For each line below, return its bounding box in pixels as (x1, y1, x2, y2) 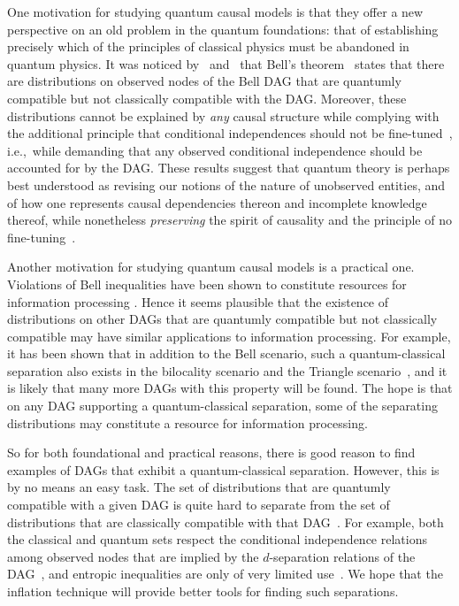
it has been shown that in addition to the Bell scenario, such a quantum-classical (7, 344, 446, 363)
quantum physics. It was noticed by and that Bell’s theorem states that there (7, 54, 445, 73)
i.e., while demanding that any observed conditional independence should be (7, 141, 423, 159)
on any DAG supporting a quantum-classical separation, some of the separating (7, 396, 438, 415)
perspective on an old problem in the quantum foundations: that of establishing (7, 19, 439, 38)
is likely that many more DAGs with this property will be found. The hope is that (7, 379, 453, 397)
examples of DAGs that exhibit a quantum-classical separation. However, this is (7, 460, 440, 479)
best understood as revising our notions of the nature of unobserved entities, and (7, 175, 446, 194)
